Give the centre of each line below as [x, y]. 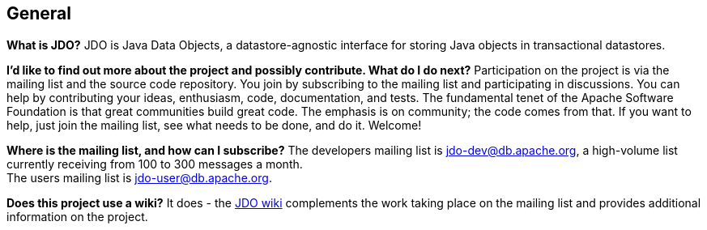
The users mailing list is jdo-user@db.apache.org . [139, 177]
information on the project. [77, 216]
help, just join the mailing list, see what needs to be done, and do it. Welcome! [214, 125]
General [39, 14]
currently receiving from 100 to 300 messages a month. [155, 164]
